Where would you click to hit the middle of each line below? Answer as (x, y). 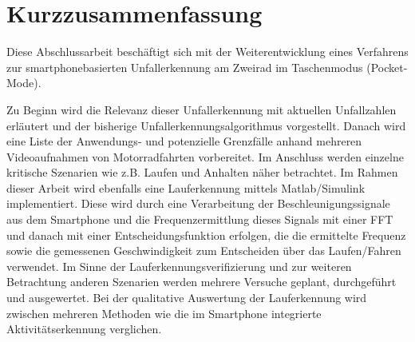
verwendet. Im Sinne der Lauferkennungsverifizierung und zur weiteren (179, 266)
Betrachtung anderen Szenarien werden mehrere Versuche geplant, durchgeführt (202, 282)
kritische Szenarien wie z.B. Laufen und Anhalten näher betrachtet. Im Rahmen (202, 172)
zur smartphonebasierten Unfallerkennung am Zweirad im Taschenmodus (185, 67)
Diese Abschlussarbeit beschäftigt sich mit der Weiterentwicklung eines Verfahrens (207, 52)
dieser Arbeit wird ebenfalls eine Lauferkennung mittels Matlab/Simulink (186, 187)
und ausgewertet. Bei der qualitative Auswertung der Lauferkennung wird (187, 298)
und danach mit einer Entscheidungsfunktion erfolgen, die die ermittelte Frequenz (206, 235)
